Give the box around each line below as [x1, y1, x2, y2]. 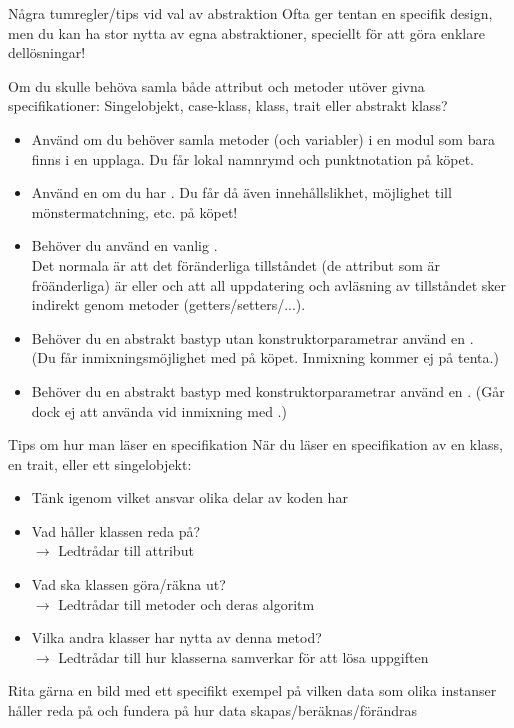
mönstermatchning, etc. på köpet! [31, 201, 238, 222]
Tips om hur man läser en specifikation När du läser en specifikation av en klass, [8, 434, 503, 455]
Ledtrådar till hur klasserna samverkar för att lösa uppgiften [58, 646, 429, 667]
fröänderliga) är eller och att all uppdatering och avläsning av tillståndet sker [31, 274, 506, 295]
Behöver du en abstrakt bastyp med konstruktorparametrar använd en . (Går [31, 380, 505, 401]
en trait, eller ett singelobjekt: [8, 453, 192, 474]
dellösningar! [8, 42, 86, 63]
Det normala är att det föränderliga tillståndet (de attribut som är [31, 254, 440, 275]
